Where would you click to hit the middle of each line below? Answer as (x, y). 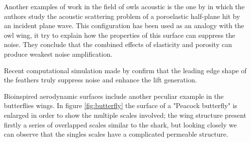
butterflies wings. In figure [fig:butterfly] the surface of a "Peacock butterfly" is (121, 105)
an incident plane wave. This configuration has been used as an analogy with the (124, 25)
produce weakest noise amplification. (58, 54)
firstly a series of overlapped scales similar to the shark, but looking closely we (120, 124)
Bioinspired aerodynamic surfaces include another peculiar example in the (114, 96)
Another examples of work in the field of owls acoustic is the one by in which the (124, 6)
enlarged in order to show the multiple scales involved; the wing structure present (125, 115)
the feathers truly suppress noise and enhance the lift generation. (100, 80)
